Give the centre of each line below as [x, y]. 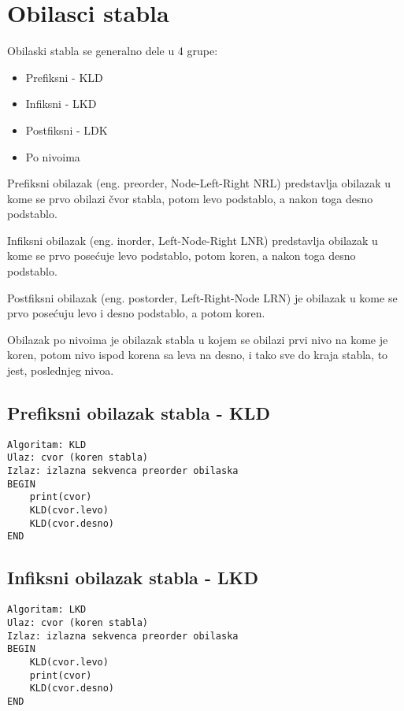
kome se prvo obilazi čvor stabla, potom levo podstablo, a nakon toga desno [190, 198]
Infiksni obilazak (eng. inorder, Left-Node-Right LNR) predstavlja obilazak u [193, 240]
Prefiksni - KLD [64, 77]
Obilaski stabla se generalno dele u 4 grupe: [113, 51]
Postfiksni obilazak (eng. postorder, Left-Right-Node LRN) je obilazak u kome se [202, 297]
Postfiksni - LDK [67, 130]
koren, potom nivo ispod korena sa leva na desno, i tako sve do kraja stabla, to [198, 355]
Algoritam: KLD [47, 444]
